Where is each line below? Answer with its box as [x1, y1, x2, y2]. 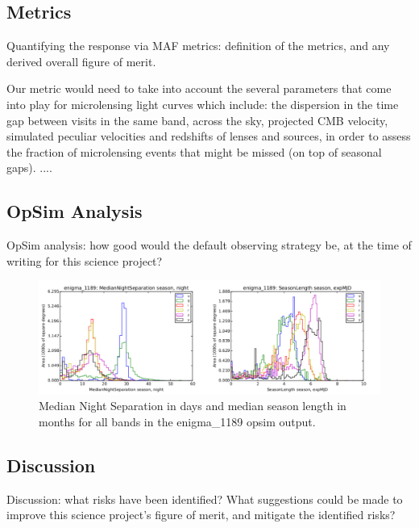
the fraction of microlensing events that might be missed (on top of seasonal [6, 143, 382, 160]
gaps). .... [6, 159, 52, 176]
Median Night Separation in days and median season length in [39, 397, 346, 414]
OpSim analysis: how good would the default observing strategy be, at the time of [6, 237, 412, 254]
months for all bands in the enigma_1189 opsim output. [39, 413, 316, 430]
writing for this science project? [6, 252, 163, 269]
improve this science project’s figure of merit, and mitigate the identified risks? [6, 506, 396, 523]
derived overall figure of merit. [6, 52, 156, 69]
